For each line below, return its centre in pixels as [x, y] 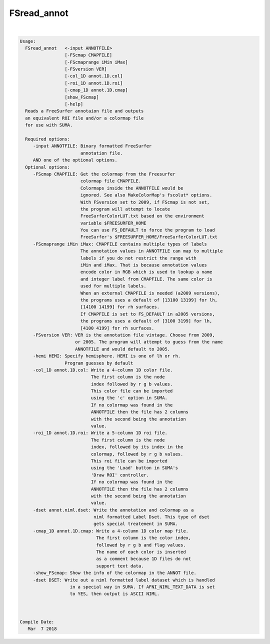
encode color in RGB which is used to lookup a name [146, 272]
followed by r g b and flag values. [141, 545]
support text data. [120, 566]
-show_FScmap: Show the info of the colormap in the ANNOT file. [115, 573]
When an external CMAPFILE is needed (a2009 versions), [150, 293]
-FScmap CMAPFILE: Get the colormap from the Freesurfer [104, 174]
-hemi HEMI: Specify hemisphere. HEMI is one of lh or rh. [107, 356]
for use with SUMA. [49, 125]
